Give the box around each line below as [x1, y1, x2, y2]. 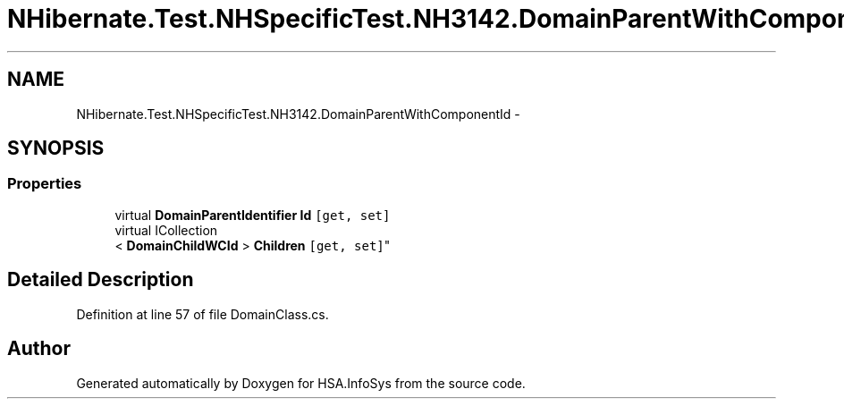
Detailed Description [7, 268, 194, 292]
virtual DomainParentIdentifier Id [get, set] [114, 207, 391, 223]
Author [7, 337, 71, 360]
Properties [7, 174, 82, 193]
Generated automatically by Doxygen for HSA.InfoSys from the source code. [76, 375, 526, 391]
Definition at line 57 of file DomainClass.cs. [76, 306, 329, 322]
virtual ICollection [114, 222, 218, 238]
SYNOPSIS [7, 137, 105, 160]
